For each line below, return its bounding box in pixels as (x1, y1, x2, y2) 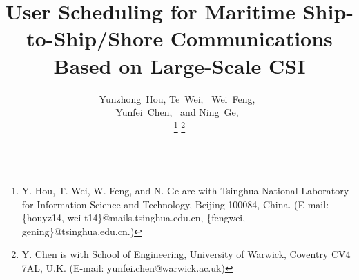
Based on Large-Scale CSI (53, 51, 306, 79)
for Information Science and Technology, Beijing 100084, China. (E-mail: (21, 197, 329, 211)
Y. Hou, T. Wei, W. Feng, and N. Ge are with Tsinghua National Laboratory (21, 183, 349, 197)
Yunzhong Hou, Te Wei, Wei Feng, (99, 91, 255, 106)
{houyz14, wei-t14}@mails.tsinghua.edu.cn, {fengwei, (21, 210, 246, 225)
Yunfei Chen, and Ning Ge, (115, 105, 239, 119)
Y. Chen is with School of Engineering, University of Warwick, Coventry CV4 (21, 247, 351, 261)
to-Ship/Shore (26, 24, 164, 52)
